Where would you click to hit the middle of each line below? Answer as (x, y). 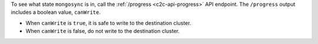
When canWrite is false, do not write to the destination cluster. (102, 31)
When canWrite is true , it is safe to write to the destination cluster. (108, 23)
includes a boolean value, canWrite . (56, 12)
